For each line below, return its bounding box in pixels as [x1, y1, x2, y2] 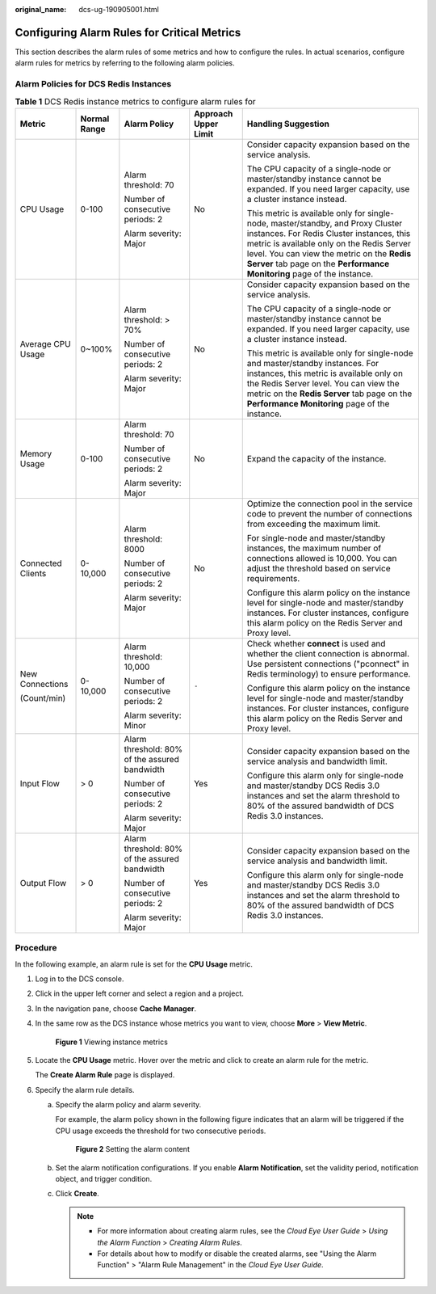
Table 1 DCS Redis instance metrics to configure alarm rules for [15, 95, 256, 107]
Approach [194, 107, 233, 119]
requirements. [246, 572, 300, 584]
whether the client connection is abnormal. [246, 647, 410, 659]
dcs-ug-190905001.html [78, 5, 159, 14]
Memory [19, 448, 52, 459]
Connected [19, 558, 62, 569]
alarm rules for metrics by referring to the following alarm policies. [15, 58, 236, 68]
